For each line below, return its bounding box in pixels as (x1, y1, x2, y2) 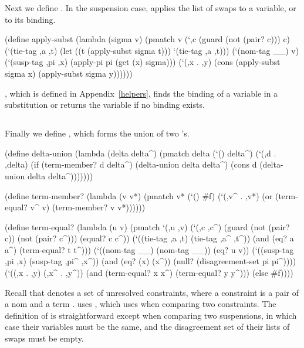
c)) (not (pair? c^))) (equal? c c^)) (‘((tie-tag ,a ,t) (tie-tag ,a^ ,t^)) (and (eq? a (5, 232, 294, 244)
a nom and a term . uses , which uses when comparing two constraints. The (5, 298, 276, 310)
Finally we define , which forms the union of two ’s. (5, 127, 190, 139)
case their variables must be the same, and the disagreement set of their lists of (5, 320, 290, 333)
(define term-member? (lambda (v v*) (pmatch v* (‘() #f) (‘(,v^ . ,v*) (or (5, 189, 273, 202)
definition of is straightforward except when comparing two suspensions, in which (5, 309, 297, 321)
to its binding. (5, 13, 56, 25)
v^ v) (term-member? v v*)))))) (30, 201, 146, 213)
